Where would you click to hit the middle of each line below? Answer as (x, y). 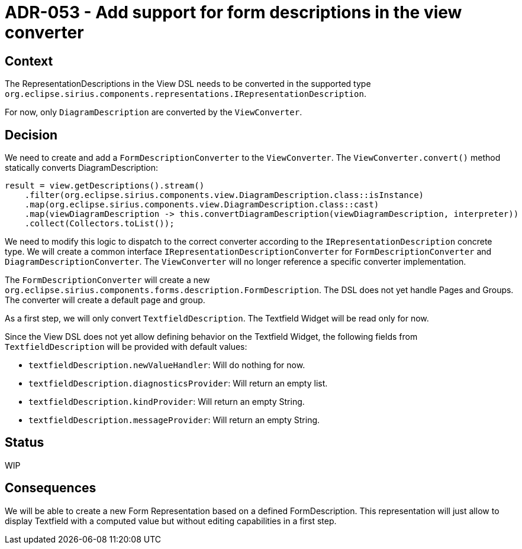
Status (25, 443)
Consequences (51, 488)
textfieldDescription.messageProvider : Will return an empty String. (174, 420)
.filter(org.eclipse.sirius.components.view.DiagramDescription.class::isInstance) (224, 195)
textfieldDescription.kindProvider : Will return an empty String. (167, 402)
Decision (31, 135)
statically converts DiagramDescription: (82, 168)
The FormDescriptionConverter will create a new (107, 280)
